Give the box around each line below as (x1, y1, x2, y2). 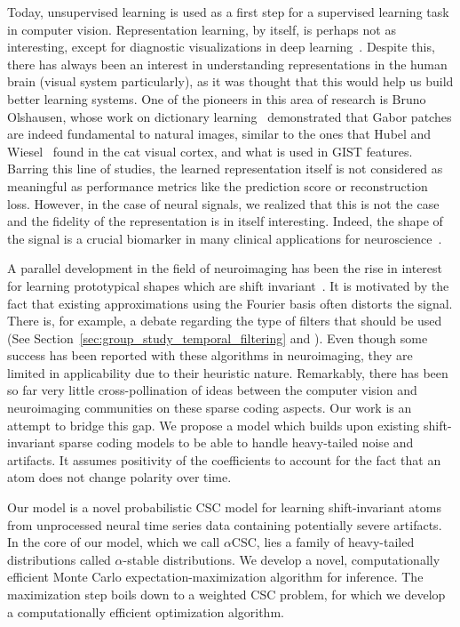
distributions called (7, 550, 111, 568)
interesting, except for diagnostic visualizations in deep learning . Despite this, (7, 37, 435, 56)
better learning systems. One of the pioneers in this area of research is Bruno (7, 89, 426, 108)
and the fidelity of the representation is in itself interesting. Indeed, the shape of (7, 212, 443, 230)
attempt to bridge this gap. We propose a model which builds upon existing (7, 415, 420, 434)
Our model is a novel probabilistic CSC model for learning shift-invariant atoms (7, 498, 441, 517)
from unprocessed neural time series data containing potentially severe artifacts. (7, 515, 442, 534)
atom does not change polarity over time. (7, 468, 232, 486)
